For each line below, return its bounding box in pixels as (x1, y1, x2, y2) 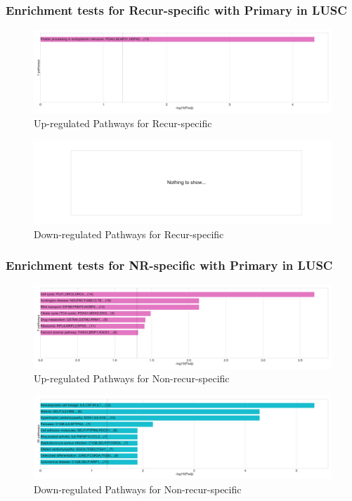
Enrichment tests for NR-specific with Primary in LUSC (6, 256, 333, 274)
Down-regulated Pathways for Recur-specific (34, 226, 224, 241)
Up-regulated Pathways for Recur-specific (34, 116, 212, 131)
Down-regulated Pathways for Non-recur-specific (34, 481, 242, 496)
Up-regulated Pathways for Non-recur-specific (34, 371, 230, 386)
